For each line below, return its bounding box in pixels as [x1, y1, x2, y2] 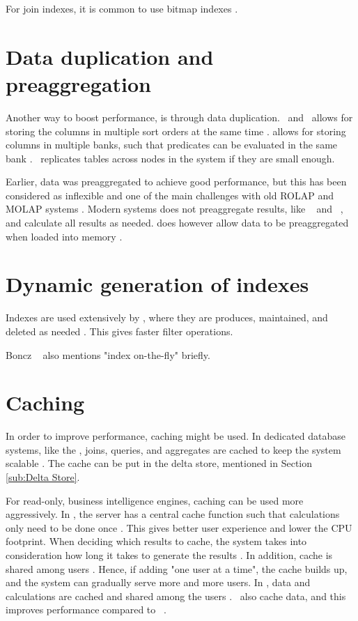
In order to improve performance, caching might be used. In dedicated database [6, 429, 346, 443]
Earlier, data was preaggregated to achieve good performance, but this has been [6, 174, 347, 189]
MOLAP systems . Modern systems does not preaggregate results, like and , [6, 201, 343, 216]
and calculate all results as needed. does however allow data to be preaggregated [6, 215, 349, 230]
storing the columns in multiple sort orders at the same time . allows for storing [6, 123, 346, 138]
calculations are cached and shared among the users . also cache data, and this [6, 588, 346, 603]
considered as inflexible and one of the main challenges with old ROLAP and [6, 187, 334, 202]
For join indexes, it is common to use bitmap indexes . [6, 1, 238, 15]
